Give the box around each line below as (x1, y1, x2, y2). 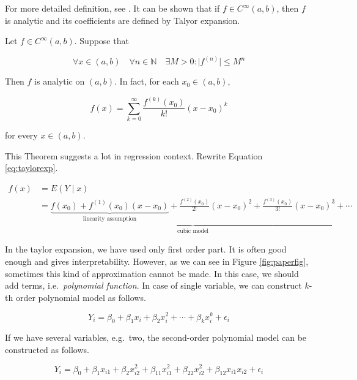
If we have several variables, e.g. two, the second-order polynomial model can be (5, 331, 307, 344)
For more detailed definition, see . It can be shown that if (5, 2, 220, 14)
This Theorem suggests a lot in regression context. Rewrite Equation (5, 149, 263, 162)
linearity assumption (83, 216, 137, 222)
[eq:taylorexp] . (5, 161, 58, 174)
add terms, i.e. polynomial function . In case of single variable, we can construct (5, 279, 302, 292)
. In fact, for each (114, 75, 179, 88)
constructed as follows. (5, 343, 89, 355)
